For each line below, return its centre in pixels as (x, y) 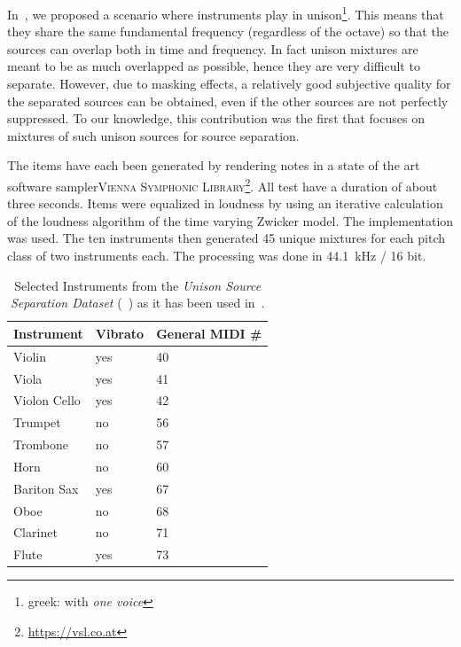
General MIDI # (209, 333)
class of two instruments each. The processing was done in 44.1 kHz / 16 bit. (217, 256)
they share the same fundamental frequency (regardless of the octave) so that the (228, 31)
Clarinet (35, 532)
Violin (30, 356)
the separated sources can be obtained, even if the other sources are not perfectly (228, 101)
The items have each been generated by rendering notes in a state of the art (214, 165)
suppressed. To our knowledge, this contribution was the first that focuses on (216, 118)
